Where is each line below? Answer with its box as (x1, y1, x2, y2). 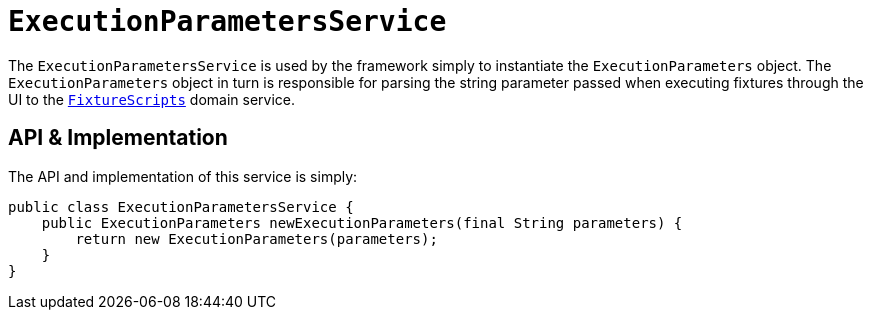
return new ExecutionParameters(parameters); (75, 230, 438, 247)
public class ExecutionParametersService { (8, 198, 354, 215)
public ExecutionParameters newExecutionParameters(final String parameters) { (41, 214, 683, 231)
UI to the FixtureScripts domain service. (8, 90, 295, 108)
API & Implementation (8, 125, 228, 151)
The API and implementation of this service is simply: (8, 167, 358, 185)
